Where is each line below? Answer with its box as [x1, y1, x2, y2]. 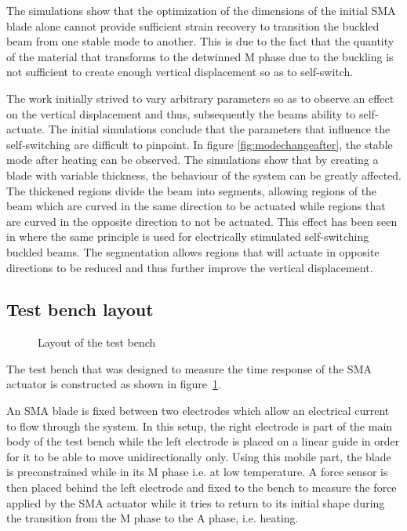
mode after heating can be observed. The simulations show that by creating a [6, 151, 379, 168]
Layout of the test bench [38, 334, 156, 351]
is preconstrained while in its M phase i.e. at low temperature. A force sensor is [6, 464, 388, 480]
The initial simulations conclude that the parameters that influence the [48, 121, 391, 137]
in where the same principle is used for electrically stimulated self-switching [6, 228, 369, 245]
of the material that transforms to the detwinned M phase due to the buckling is [6, 48, 394, 64]
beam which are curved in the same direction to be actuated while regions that [6, 198, 386, 214]
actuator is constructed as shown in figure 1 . [6, 376, 221, 392]
